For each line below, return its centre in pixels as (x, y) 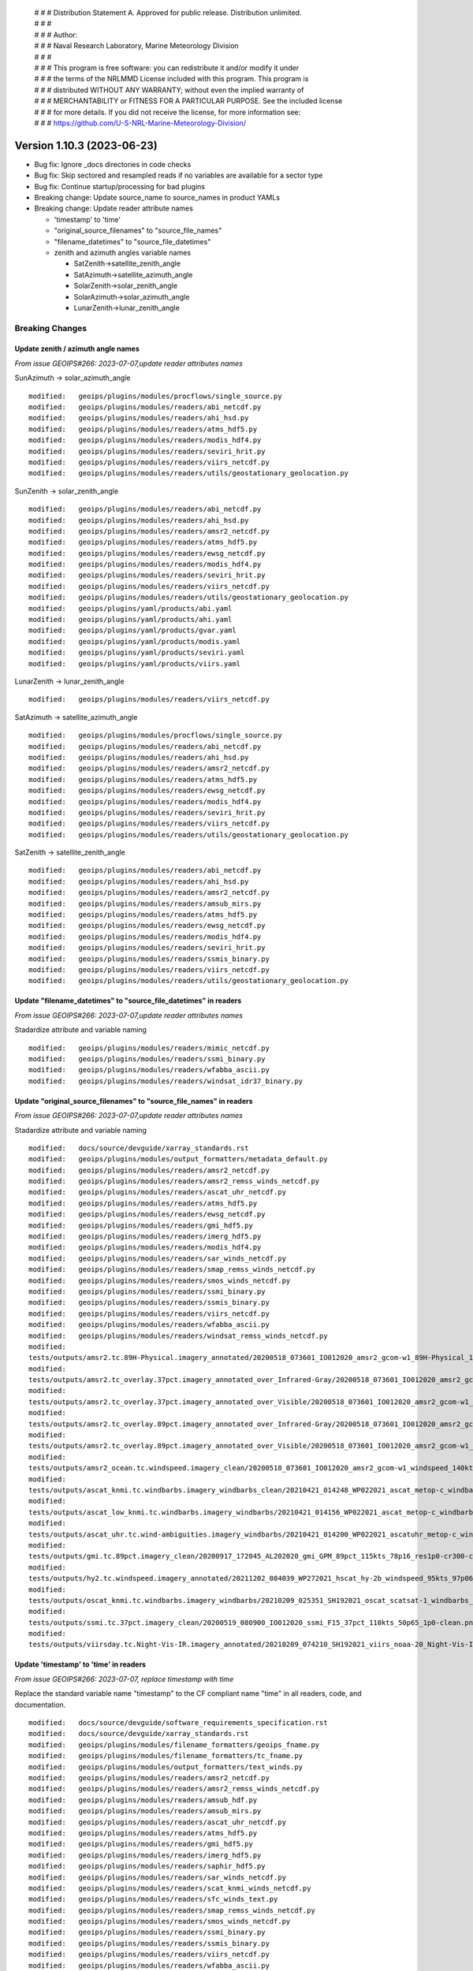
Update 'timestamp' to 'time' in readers (80, 1664)
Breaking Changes (51, 328)
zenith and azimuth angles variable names (123, 252)
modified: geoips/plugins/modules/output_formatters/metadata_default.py (178, 1159)
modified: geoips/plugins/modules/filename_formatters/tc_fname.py (166, 1756)
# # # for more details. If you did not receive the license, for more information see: (168, 112)
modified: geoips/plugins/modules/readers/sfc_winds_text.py (153, 1899)
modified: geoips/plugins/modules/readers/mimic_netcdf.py (149, 1048)
